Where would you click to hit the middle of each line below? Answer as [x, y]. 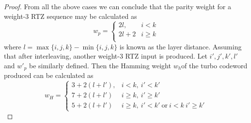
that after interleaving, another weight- [62, 56]
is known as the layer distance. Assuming [180, 46]
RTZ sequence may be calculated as [84, 16]
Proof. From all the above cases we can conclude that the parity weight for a [118, 6]
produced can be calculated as [49, 75]
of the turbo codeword [214, 65]
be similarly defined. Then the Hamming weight [100, 65]
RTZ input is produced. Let [166, 56]
